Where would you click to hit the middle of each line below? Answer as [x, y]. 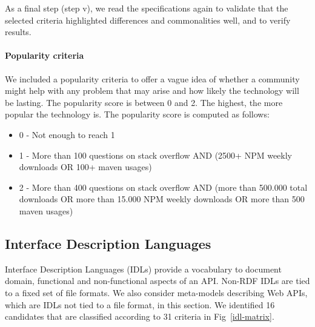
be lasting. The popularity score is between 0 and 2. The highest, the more [144, 102]
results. [18, 32]
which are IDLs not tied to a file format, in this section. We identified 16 [140, 304]
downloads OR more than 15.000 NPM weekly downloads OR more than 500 [162, 199]
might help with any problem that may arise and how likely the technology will [152, 91]
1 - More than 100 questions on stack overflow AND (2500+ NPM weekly [156, 155]
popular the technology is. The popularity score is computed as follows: [137, 114]
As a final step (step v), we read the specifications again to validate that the [147, 8]
